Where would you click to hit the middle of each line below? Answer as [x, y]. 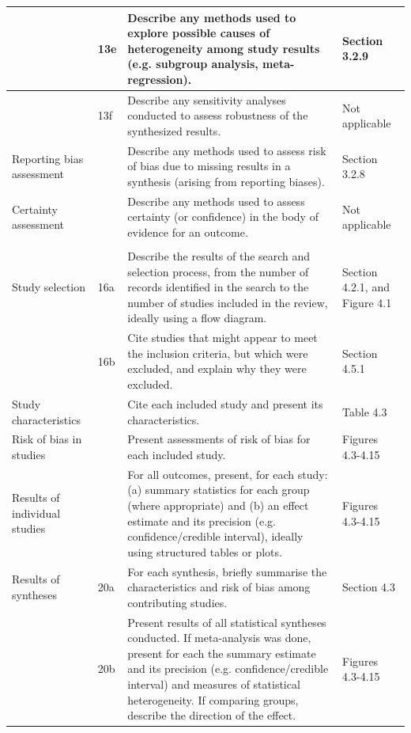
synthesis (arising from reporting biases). [226, 181]
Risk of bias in [47, 439]
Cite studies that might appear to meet [222, 338]
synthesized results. [174, 130]
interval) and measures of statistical [214, 684]
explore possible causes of [199, 33]
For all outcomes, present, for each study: [228, 474]
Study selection [49, 287]
